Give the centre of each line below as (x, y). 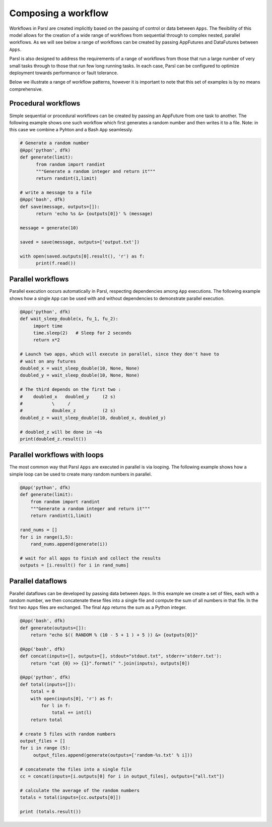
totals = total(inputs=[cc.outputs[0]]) (70, 797)
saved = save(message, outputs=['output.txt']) (80, 242)
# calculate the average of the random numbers (80, 790)
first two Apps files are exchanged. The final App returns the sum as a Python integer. (98, 607)
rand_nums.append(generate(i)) (69, 544)
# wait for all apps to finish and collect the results (90, 558)
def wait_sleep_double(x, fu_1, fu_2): (69, 319)
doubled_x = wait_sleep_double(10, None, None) (80, 368)
